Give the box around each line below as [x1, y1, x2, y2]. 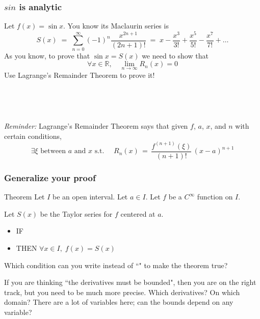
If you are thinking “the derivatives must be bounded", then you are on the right [4, 277, 256, 287]
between [40, 148, 66, 155]
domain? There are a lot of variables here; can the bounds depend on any [4, 297, 233, 307]
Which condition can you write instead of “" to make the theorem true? [4, 259, 228, 270]
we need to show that [142, 50, 209, 61]
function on [197, 191, 233, 202]
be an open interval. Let [53, 191, 128, 202]
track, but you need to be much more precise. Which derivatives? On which [4, 286, 240, 297]
